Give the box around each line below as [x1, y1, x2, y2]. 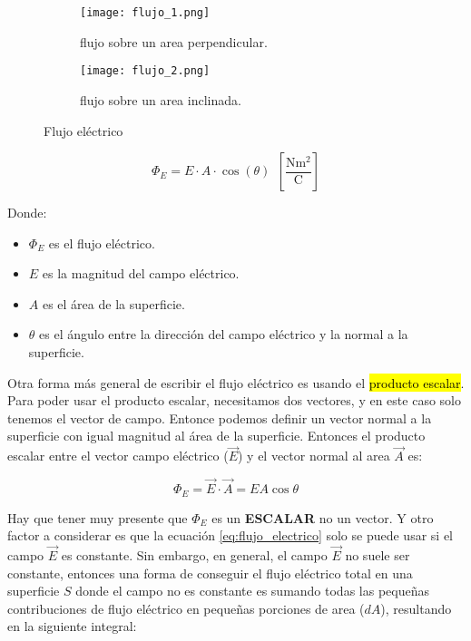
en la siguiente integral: [7, 617, 137, 636]
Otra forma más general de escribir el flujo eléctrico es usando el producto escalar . [7, 373, 465, 392]
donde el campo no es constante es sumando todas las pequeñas [75, 581, 429, 600]
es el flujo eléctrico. [48, 233, 155, 252]
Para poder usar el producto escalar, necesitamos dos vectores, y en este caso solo [7, 391, 461, 410]
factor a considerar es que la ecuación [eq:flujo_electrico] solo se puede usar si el [7, 526, 453, 545]
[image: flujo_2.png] [80, 64, 211, 78]
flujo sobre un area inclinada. [80, 90, 241, 109]
